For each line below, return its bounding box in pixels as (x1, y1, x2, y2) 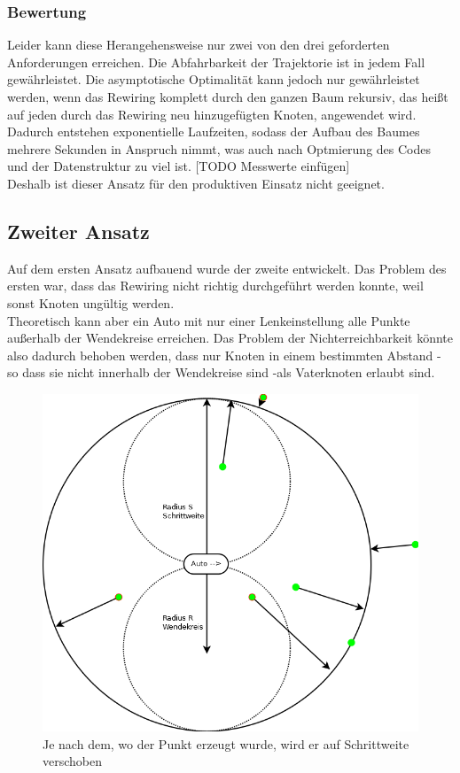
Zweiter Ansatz (7, 217, 150, 244)
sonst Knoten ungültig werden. (7, 293, 175, 312)
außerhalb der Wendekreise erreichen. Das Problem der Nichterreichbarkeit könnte (7, 329, 453, 347)
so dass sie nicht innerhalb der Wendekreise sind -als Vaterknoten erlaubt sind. (7, 363, 435, 382)
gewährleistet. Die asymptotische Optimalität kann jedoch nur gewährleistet (7, 70, 420, 89)
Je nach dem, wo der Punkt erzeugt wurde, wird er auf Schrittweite (43, 734, 409, 753)
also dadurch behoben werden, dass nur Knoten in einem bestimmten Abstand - (7, 345, 441, 364)
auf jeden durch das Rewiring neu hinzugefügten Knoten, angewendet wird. (7, 104, 417, 123)
